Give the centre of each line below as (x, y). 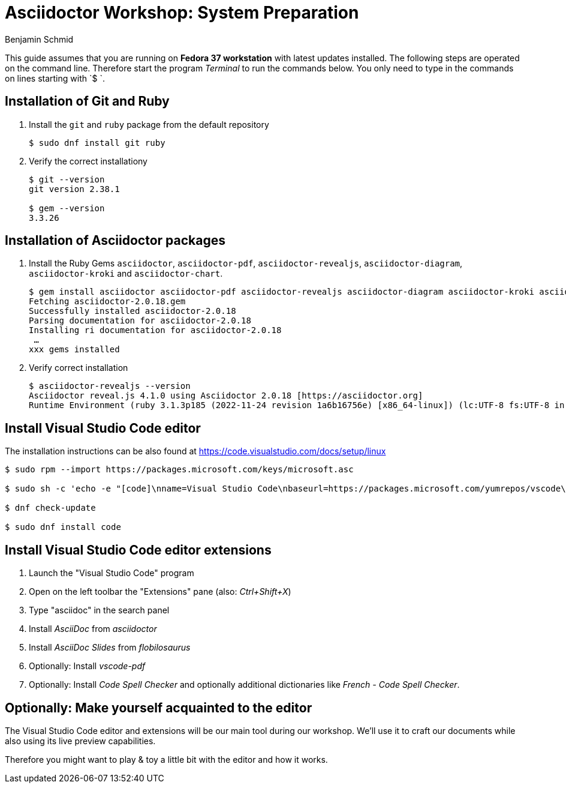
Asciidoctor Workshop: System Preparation (182, 13)
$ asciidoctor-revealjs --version (110, 386)
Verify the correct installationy (88, 161)
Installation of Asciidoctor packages (115, 241)
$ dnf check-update (50, 508)
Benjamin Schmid (39, 39)
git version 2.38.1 (74, 189)
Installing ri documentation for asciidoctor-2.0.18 (155, 330)
